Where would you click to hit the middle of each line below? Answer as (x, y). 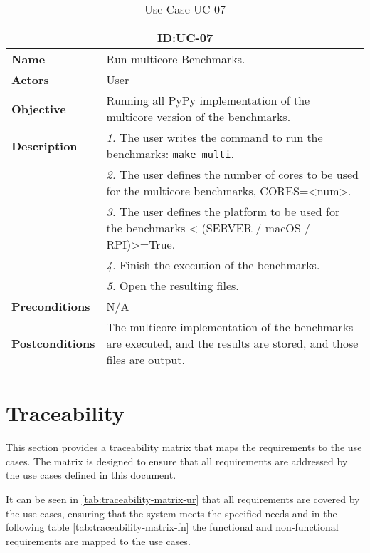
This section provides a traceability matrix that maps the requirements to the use (184, 447)
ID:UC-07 (185, 37)
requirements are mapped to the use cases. (98, 541)
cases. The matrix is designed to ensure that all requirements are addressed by (177, 461)
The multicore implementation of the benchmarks (230, 327)
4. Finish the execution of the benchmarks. (213, 265)
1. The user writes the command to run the (215, 137)
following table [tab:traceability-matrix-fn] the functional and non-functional (172, 527)
